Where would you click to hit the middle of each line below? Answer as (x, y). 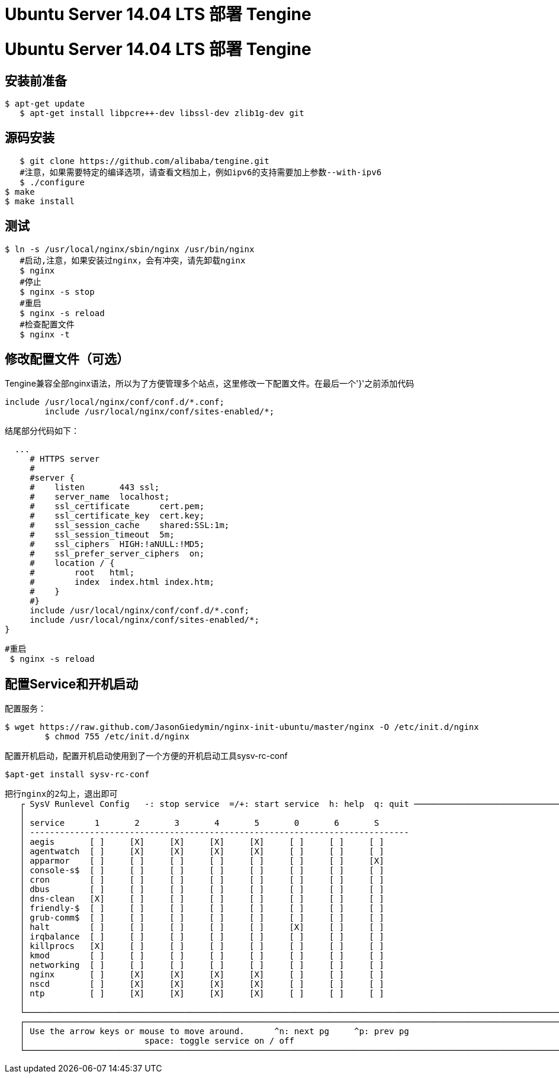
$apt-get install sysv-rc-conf (77, 775)
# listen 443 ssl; (95, 487)
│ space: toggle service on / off (157, 1041)
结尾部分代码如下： (42, 431)
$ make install (40, 201)
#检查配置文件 (47, 324)
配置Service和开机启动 (72, 684)
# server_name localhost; (100, 497)
